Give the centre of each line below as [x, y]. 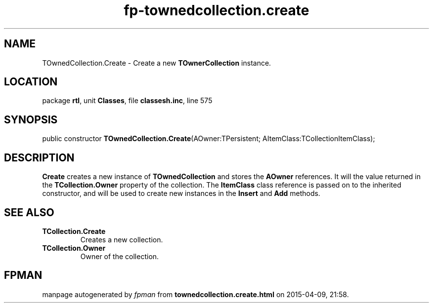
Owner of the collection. [120, 256]
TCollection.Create [74, 231]
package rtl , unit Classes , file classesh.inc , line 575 [127, 101]
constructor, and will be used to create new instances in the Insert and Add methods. [181, 193]
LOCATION [31, 82]
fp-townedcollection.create [216, 10]
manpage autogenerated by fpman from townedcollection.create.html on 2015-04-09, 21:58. [195, 294]
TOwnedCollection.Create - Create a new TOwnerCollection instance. [157, 63]
